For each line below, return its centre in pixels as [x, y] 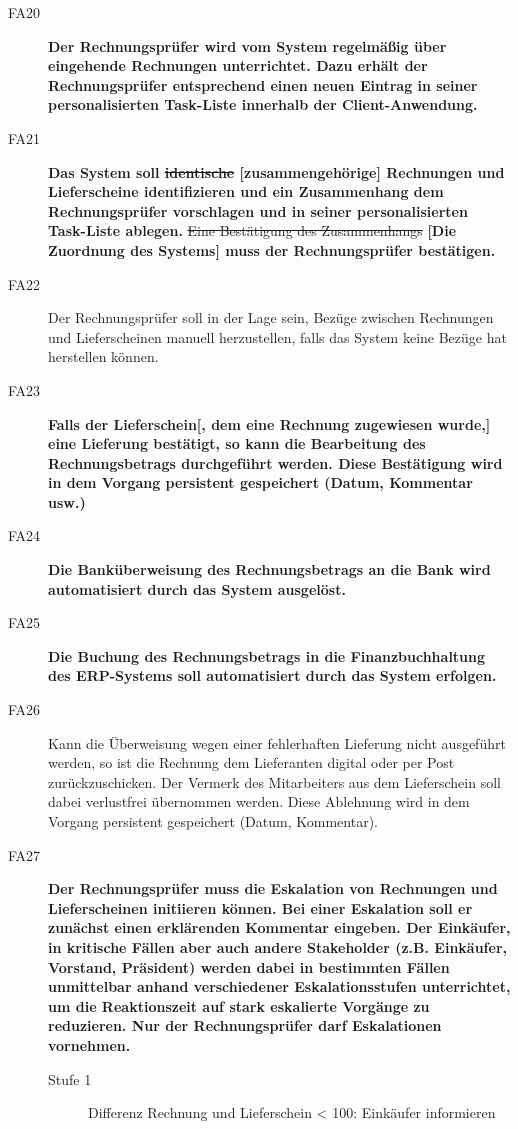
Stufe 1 [70, 1078]
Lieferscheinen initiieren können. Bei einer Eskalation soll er [260, 907]
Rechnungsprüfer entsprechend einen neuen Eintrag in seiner [263, 84]
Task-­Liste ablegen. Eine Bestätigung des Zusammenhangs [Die [252, 230]
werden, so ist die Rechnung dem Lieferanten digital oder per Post [251, 762]
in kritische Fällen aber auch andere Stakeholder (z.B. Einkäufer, [278, 946]
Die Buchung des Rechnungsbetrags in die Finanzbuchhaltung [267, 655]
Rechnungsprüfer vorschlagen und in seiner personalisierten [258, 210]
